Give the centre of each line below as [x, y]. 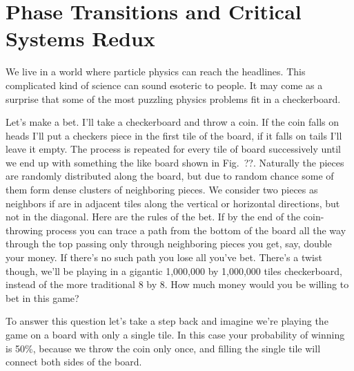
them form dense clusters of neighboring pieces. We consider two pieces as [162, 190]
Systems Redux [80, 38]
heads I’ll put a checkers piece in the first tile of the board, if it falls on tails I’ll [174, 135]
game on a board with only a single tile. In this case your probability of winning [175, 334]
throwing [24, 230]
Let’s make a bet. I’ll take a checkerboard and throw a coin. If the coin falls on [173, 122]
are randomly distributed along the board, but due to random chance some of [170, 176]
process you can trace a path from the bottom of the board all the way [196, 230]
